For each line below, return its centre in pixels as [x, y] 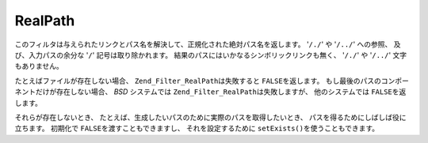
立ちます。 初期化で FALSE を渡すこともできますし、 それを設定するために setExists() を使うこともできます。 [197, 128]
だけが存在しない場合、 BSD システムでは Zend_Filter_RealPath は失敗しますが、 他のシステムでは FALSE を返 [221, 92]
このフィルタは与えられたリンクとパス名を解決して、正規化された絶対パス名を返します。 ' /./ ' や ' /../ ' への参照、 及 [208, 44]
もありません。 [39, 66]
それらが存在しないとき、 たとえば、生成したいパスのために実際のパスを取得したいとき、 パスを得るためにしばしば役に [210, 117]
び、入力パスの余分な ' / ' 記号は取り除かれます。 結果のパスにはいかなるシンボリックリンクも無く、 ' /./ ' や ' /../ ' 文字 [211, 55]
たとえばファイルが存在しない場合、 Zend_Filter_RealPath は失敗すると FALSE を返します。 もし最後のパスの [198, 81]
